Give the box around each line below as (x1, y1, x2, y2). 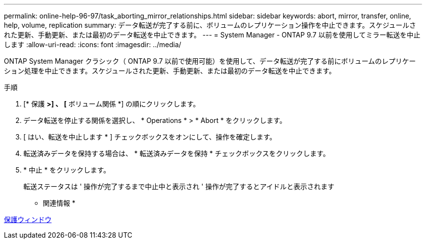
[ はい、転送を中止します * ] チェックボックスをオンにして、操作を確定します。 (23, 133, 277, 141)
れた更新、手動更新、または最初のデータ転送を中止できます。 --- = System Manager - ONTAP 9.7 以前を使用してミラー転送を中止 (4, 31, 421, 39)
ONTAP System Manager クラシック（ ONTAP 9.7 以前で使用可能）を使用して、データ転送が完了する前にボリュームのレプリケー (4, 57, 416, 65)
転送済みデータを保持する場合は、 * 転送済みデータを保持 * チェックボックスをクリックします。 (23, 149, 330, 157)
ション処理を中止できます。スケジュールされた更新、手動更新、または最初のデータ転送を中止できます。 (4, 67, 336, 75)
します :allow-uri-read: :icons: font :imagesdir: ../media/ (4, 40, 181, 49)
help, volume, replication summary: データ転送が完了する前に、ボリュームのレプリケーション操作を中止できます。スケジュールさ (4, 21, 416, 29)
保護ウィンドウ (4, 215, 52, 224)
